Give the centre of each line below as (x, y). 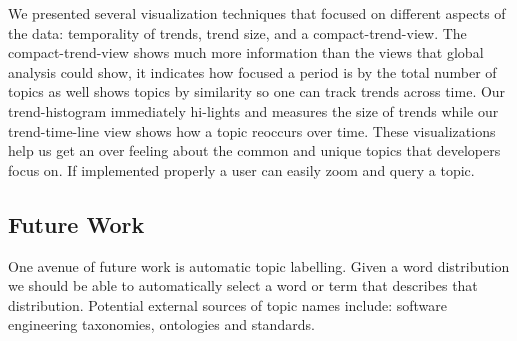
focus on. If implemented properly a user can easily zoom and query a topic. (241, 169)
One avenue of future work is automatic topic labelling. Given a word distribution (259, 265)
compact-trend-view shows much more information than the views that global (246, 52)
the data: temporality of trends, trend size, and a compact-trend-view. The (237, 32)
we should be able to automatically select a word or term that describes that (243, 285)
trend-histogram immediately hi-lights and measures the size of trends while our (253, 110)
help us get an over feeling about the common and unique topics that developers (254, 150)
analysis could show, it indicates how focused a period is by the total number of (252, 71)
